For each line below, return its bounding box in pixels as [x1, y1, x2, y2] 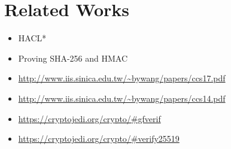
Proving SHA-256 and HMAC [18, 51, 128, 64]
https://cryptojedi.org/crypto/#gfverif [18, 112, 161, 124]
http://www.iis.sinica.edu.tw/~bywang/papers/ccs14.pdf [18, 92, 226, 104]
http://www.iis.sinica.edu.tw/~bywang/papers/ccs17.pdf [18, 72, 226, 84]
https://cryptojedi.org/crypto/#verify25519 [18, 132, 180, 145]
